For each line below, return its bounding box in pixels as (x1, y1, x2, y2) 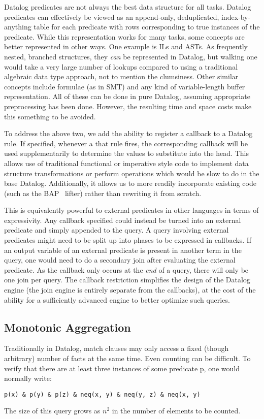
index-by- (221, 11, 251, 22)
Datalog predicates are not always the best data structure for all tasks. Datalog (4, 2, 251, 12)
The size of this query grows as (4, 405, 101, 416)
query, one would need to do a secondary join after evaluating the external (4, 254, 236, 265)
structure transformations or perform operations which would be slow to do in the (4, 168, 259, 178)
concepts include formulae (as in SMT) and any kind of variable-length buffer (4, 81, 245, 91)
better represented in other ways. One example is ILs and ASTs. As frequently (4, 41, 248, 52)
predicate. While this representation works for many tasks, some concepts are (4, 31, 245, 42)
